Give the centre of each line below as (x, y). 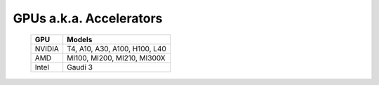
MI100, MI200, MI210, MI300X (117, 58)
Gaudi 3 (80, 67)
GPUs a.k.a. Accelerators (88, 18)
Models (80, 39)
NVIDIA (47, 48)
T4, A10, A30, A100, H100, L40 (117, 48)
